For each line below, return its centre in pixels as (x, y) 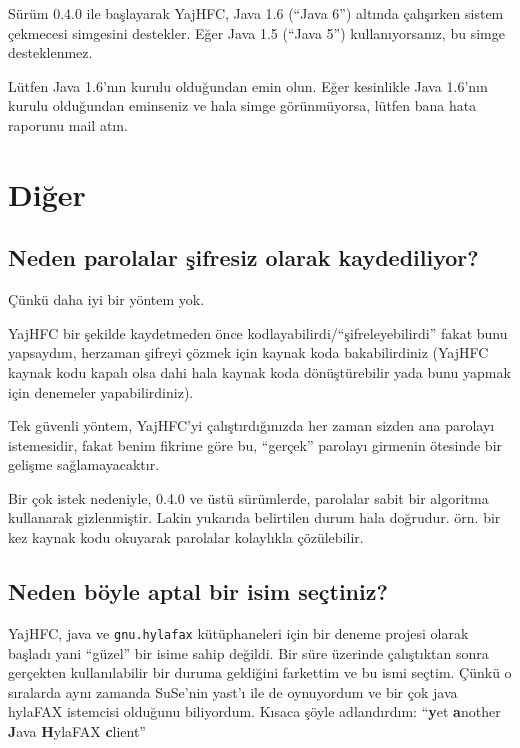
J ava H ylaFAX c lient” (77, 730)
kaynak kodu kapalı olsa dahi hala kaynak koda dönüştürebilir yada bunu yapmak (259, 371)
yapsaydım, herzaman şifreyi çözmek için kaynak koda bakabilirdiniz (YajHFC (248, 352)
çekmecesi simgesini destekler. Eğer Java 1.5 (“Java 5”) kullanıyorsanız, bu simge (256, 32)
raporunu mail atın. (68, 124)
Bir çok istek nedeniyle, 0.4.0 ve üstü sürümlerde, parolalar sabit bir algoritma (248, 497)
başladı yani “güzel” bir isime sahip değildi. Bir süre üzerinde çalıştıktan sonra (248, 652)
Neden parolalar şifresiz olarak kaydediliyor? (243, 257)
